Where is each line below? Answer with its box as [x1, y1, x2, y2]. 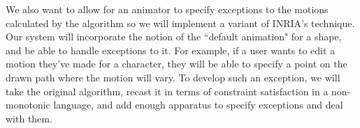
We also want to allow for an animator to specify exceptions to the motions [6, 2, 329, 16]
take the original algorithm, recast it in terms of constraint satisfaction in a [6, 83, 329, 98]
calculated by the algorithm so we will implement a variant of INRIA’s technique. [6, 15, 355, 30]
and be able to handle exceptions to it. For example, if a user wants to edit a [6, 42, 336, 57]
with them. [6, 111, 52, 125]
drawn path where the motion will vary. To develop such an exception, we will [6, 70, 340, 84]
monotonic [6, 97, 50, 112]
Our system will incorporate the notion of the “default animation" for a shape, [6, 29, 342, 44]
